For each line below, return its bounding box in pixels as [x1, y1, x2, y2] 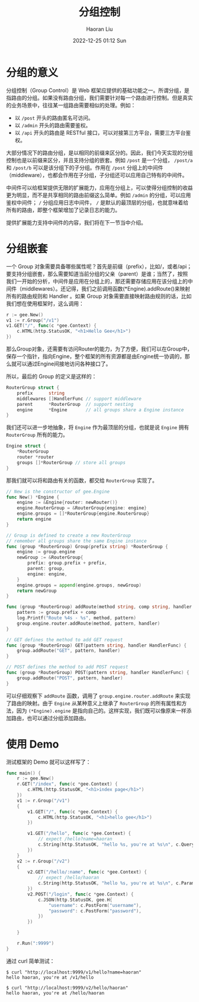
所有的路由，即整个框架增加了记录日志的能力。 [6, 206, 120, 213]
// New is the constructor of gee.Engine [6, 489, 110, 494]
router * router [17, 454, 54, 460]
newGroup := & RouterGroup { [17, 554, 84, 560]
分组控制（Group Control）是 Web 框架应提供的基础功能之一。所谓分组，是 [6, 87, 190, 94]
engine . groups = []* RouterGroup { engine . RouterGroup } [17, 511, 150, 517]
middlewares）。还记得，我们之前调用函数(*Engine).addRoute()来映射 [21, 285, 191, 292]
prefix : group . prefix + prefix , [27, 560, 108, 566]
